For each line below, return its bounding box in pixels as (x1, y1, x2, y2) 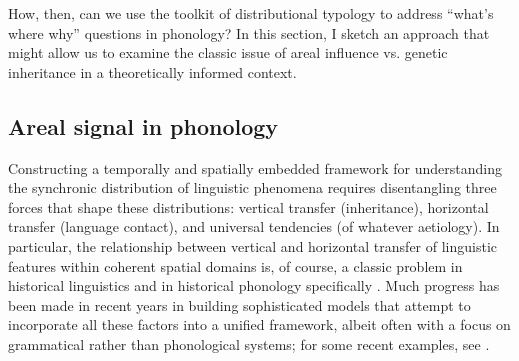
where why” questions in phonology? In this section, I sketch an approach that (8, 22, 490, 43)
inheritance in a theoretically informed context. (8, 61, 297, 82)
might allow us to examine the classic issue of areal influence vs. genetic (8, 42, 448, 63)
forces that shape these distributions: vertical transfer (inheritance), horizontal (8, 196, 489, 217)
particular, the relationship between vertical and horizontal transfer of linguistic (8, 235, 498, 256)
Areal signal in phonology (8, 110, 279, 141)
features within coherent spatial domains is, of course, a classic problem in (8, 255, 463, 276)
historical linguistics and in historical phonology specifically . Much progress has (8, 275, 500, 296)
